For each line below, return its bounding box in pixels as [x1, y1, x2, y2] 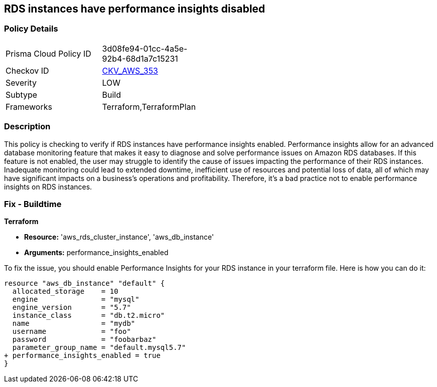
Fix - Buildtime [4, 199, 62, 209]
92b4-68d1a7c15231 [102, 53, 178, 64]
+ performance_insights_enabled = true [4, 351, 161, 360]
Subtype [6, 89, 38, 100]
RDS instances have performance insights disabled [4, 3, 265, 15]
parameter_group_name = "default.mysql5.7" [12, 343, 186, 352]
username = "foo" [12, 327, 131, 336]
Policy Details [4, 24, 58, 34]
